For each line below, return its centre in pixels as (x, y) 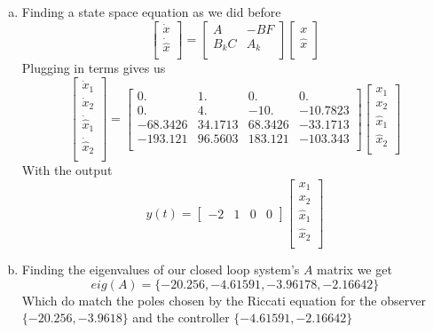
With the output (67, 170)
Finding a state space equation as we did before (151, 12)
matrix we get (354, 270)
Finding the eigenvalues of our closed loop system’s (161, 270)
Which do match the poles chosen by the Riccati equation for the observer (224, 300)
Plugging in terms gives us (94, 68)
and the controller (181, 317)
